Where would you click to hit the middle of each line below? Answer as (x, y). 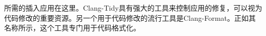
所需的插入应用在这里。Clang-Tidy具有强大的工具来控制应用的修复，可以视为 (133, 8)
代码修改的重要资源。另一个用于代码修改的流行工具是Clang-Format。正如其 (130, 17)
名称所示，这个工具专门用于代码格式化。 (72, 28)
